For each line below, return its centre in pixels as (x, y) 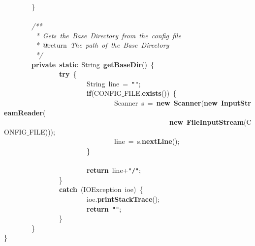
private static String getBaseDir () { (93, 64)
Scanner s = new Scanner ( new (166, 103)
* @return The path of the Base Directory (102, 45)
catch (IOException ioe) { (101, 189)
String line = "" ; (113, 83)
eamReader (23, 112)
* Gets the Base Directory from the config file (108, 35)
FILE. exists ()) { (150, 93)
